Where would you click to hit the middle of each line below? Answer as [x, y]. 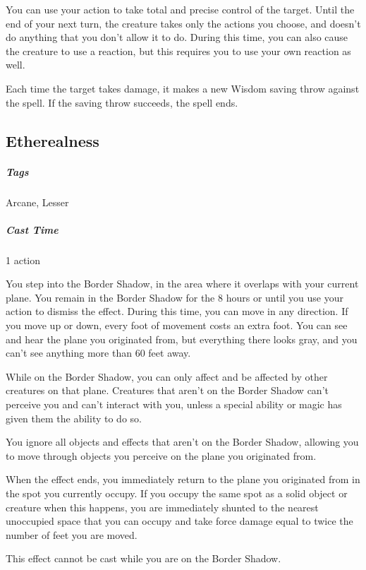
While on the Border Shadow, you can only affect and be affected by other [167, 376]
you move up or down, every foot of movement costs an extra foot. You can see [177, 325]
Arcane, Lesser [37, 202]
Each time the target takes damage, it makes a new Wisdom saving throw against [183, 88]
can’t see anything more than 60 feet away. [98, 353]
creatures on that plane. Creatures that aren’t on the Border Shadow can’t [167, 390]
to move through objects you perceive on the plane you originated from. [161, 455]
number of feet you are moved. [72, 534]
